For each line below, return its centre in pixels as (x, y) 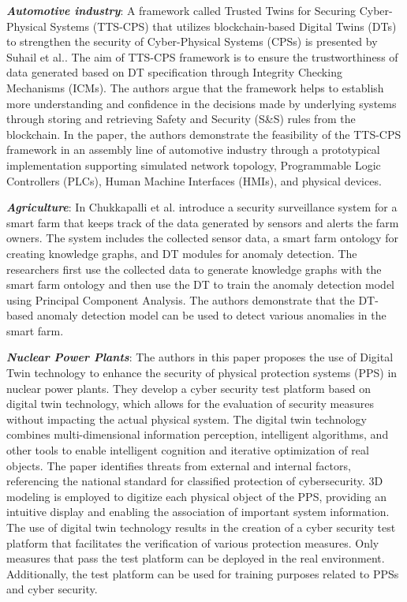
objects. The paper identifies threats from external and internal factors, (179, 465)
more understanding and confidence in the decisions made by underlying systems (202, 103)
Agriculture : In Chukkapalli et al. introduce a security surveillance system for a (202, 207)
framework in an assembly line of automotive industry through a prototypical (193, 150)
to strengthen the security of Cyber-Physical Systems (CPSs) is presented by (192, 41)
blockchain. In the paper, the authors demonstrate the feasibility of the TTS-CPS (204, 134)
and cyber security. (52, 589)
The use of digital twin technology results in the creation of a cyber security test (201, 527)
